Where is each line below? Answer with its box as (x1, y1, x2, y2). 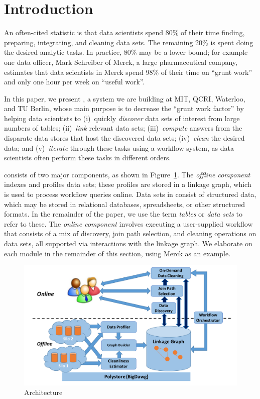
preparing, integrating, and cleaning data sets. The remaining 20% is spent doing (4, 37, 253, 47)
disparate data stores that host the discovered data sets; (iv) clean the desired (4, 133, 245, 143)
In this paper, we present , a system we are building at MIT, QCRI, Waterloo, (4, 93, 245, 104)
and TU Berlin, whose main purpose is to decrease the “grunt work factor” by (4, 103, 244, 114)
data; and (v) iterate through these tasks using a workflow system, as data (4, 142, 234, 153)
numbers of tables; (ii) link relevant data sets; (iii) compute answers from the (4, 123, 242, 133)
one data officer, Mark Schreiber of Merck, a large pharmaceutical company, (4, 56, 237, 67)
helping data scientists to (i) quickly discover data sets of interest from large (4, 113, 240, 123)
